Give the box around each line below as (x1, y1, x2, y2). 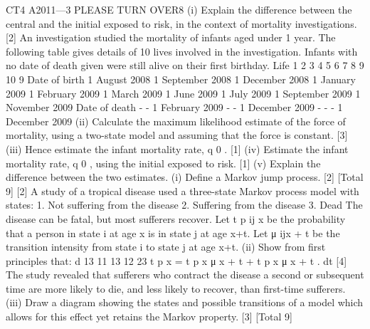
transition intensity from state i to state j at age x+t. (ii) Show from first (6, 239, 326, 254)
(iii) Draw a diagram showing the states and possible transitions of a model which (6, 295, 364, 310)
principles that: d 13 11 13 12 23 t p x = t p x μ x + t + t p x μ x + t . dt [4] (6, 253, 347, 268)
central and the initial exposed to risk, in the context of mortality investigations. (6, 16, 357, 31)
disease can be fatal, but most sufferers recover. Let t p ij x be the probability (6, 211, 346, 226)
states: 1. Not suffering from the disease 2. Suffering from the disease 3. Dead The (6, 197, 363, 212)
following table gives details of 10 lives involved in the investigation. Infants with (6, 43, 358, 58)
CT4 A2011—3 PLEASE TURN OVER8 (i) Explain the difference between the (6, 2, 352, 16)
